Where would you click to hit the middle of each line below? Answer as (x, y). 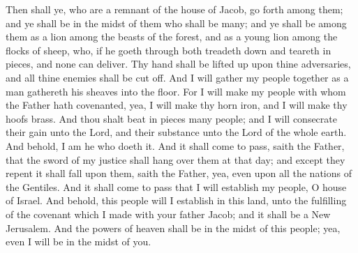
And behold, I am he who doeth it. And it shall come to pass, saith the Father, (175, 145)
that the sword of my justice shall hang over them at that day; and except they (176, 159)
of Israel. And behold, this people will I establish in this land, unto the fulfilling (176, 200)
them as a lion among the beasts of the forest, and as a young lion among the (172, 37)
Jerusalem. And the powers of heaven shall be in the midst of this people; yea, (173, 228)
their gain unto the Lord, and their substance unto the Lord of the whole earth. (176, 132)
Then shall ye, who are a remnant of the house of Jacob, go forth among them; (174, 9)
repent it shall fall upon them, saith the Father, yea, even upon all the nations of (179, 173)
